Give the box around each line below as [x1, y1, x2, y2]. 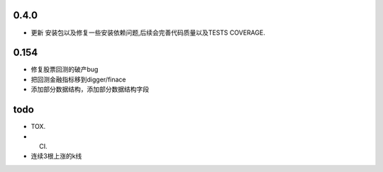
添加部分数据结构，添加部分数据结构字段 [30, 85, 149, 93]
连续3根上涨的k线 [30, 152, 82, 161]
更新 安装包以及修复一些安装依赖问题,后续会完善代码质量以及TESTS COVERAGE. [30, 28, 265, 37]
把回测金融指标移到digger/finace [30, 75, 127, 84]
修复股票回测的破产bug [30, 65, 99, 74]
